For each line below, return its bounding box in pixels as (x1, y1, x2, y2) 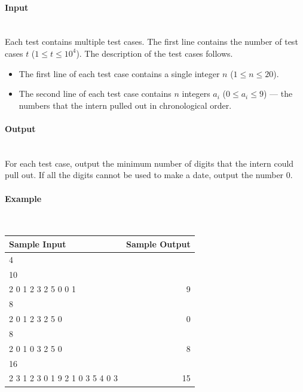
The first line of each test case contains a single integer (19, 67, 220, 79)
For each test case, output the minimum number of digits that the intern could (5, 157, 294, 169)
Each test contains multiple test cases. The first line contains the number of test (5, 35, 298, 48)
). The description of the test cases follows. (76, 47, 233, 59)
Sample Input (9, 237, 66, 250)
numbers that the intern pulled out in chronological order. (19, 99, 232, 111)
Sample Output (126, 237, 191, 250)
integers (182, 87, 210, 100)
